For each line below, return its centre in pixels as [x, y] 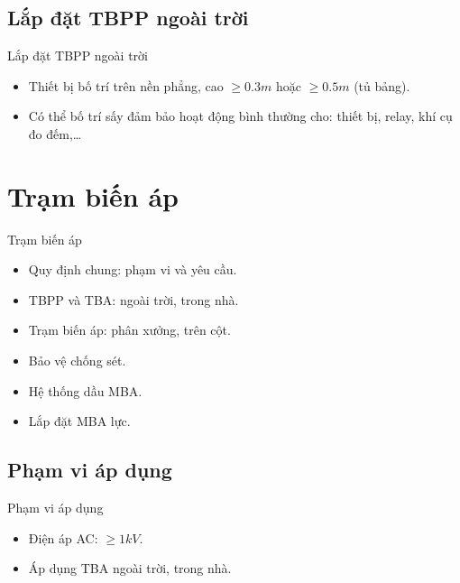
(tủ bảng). [382, 85]
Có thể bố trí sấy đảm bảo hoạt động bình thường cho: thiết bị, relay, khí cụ [240, 116]
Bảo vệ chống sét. [77, 361]
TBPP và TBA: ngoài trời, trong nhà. [133, 299]
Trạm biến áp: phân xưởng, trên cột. [129, 330]
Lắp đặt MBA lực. [79, 421]
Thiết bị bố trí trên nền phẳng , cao [126, 85]
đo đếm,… [55, 133]
